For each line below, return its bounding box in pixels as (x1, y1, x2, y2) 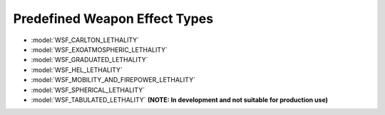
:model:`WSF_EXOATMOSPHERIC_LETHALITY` (31, 45, 168, 54)
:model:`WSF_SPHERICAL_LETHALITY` (31, 86, 145, 94)
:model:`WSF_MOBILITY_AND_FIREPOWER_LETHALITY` (31, 76, 196, 84)
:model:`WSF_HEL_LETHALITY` (31, 65, 123, 74)
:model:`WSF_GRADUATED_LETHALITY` (31, 56, 148, 64)
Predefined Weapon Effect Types (13, 11, 214, 26)
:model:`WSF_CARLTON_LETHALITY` (31, 36, 140, 44)
